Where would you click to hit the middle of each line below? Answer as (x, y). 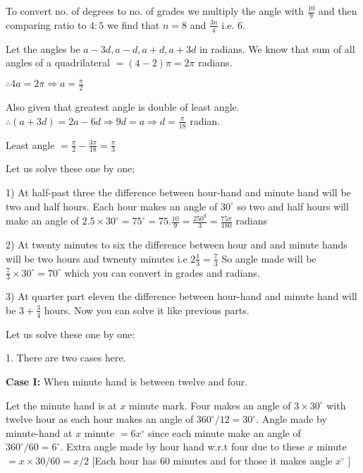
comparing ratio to (46, 24)
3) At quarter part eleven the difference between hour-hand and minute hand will (181, 296)
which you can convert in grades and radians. (162, 272)
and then (338, 11)
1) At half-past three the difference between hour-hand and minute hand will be (178, 192)
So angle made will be (269, 258)
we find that (133, 24)
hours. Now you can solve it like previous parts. (147, 310)
